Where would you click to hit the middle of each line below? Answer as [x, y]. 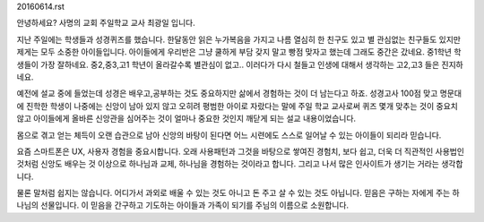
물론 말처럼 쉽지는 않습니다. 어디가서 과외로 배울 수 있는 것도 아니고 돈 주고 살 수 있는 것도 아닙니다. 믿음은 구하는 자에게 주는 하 [238, 193]
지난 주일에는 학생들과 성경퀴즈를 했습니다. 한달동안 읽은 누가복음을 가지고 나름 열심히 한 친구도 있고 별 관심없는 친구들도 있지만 [239, 39]
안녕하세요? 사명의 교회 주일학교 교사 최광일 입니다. [106, 23]
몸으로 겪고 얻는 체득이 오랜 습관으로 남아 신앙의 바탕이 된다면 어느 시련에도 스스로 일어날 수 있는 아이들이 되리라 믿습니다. [229, 135]
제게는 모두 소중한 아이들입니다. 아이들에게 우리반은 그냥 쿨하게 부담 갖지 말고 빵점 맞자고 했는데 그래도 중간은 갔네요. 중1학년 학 [239, 52]
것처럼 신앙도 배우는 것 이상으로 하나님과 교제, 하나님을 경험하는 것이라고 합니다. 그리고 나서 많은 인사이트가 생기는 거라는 [228, 164]
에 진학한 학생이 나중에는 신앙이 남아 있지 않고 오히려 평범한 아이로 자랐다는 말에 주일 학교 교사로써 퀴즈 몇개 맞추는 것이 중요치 [238, 106]
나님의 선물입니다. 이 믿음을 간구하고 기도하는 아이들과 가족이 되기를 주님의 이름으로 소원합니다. [183, 205]
